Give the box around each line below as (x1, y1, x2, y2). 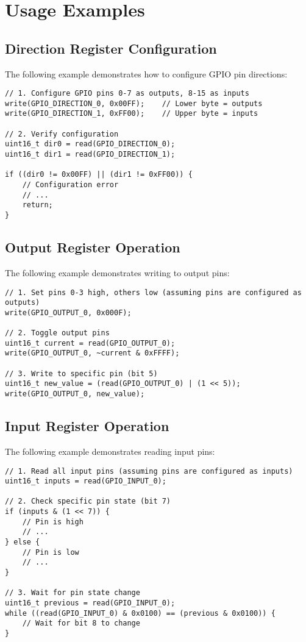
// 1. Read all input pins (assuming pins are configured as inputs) (5, 466, 293, 476)
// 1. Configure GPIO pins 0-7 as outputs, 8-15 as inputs (5, 89, 249, 98)
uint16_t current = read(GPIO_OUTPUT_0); (5, 338, 176, 348)
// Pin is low (22, 547, 79, 557)
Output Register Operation (5, 238, 180, 257)
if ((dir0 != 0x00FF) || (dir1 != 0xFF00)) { (5, 170, 193, 179)
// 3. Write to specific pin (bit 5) (5, 369, 158, 378)
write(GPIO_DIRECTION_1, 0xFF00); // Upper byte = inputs (5, 109, 258, 118)
